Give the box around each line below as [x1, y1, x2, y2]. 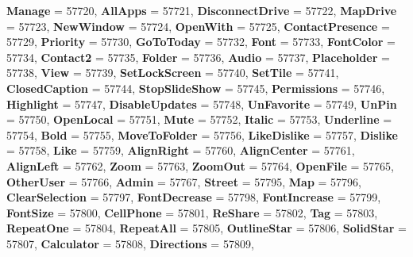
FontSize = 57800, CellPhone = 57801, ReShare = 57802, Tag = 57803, [6, 204, 378, 221]
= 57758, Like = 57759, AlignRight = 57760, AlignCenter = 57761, [6, 142, 355, 159]
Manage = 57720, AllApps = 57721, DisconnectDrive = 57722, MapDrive [6, 2, 397, 18]
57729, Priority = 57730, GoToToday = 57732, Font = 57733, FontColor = [6, 33, 396, 50]
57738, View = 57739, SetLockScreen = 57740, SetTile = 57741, [6, 64, 339, 81]
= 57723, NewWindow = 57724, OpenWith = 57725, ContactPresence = [6, 17, 390, 34]
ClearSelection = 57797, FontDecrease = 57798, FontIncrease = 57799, [6, 189, 381, 205]
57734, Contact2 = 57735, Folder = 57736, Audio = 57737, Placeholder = [6, 48, 390, 65]
